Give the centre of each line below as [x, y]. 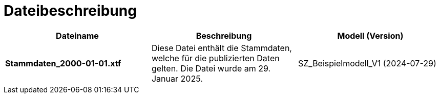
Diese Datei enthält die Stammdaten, [222, 48]
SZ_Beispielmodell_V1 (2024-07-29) [367, 63]
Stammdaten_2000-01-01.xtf [63, 63]
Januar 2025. [177, 78]
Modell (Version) [370, 35]
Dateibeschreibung [70, 11]
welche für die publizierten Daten [215, 58]
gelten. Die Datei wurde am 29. [211, 68]
